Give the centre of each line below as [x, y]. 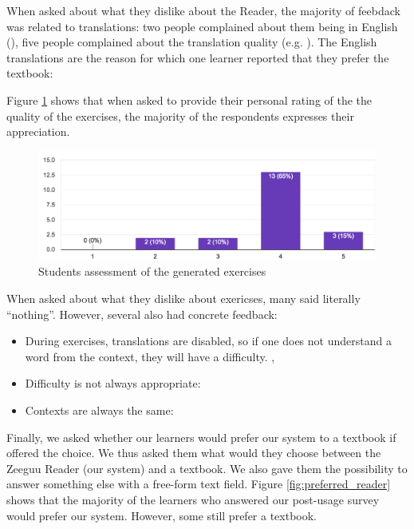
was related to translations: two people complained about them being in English [202, 26]
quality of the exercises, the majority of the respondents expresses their [180, 115]
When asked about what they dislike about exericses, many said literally [183, 298]
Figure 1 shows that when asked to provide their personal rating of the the [189, 99]
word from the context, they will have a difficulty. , [150, 356]
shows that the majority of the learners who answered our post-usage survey [193, 499]
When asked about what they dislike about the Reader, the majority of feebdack [203, 10]
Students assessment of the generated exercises [152, 271]
